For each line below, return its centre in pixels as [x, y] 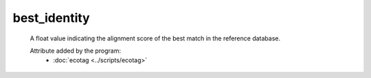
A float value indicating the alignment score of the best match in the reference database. [155, 38]
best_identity [51, 18]
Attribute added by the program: [76, 51]
